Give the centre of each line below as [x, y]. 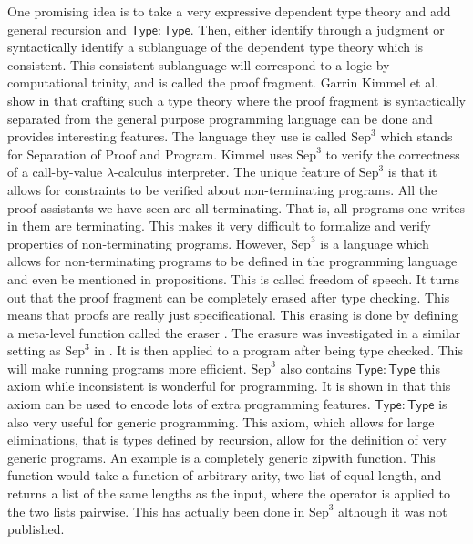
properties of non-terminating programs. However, [147, 243]
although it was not [393, 511]
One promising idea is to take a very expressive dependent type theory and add [229, 11]
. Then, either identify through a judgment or [317, 29]
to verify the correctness [393, 154]
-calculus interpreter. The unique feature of [234, 172]
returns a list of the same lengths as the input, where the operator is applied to [229, 493]
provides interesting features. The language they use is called [177, 136]
